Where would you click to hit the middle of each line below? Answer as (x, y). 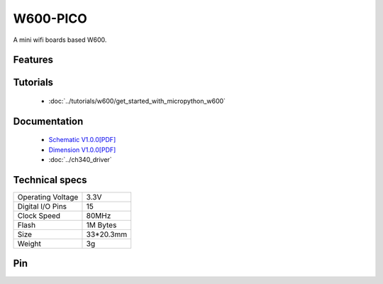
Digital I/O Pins (42, 207)
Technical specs (50, 180)
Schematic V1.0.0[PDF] (82, 140)
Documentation (48, 121)
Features (33, 60)
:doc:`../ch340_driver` (81, 160)
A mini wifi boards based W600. (60, 40)
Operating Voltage (48, 197)
